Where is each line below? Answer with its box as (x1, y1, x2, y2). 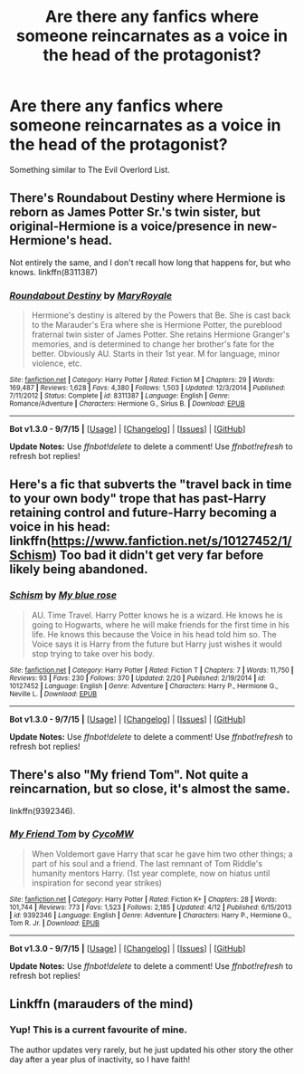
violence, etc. (31, 358, 83, 369)
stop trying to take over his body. (31, 647, 156, 658)
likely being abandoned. (9, 561, 148, 577)
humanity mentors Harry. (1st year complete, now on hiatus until (31, 868, 271, 878)
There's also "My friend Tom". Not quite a (9, 767, 249, 782)
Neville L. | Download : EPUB (9, 689, 98, 698)
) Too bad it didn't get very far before (52, 548, 264, 563)
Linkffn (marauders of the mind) (9, 996, 194, 1012)
